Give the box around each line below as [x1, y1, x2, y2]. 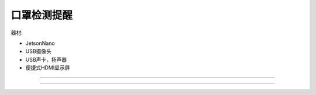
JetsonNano [25, 40, 55, 47]
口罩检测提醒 [11, 9, 73, 22]
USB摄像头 [25, 48, 52, 55]
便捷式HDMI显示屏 [25, 64, 70, 71]
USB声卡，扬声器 [25, 56, 67, 63]
